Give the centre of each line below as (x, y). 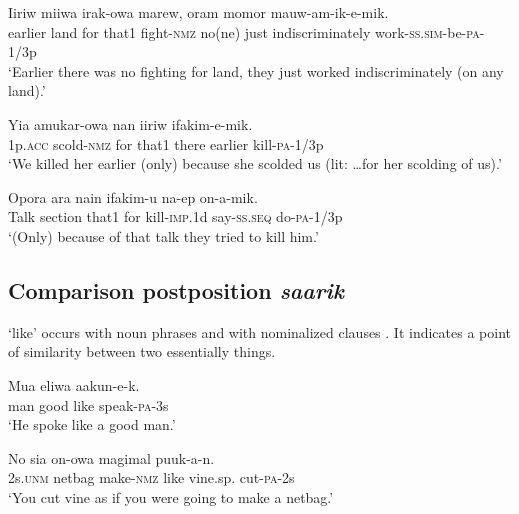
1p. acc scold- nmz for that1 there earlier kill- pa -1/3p (166, 143)
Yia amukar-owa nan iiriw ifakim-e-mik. (130, 123)
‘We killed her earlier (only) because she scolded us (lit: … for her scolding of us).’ (255, 163)
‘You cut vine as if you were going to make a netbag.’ (171, 496)
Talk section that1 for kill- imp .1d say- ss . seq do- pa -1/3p (175, 216)
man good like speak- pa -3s (88, 404)
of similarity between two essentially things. (142, 351)
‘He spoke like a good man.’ (92, 424)
